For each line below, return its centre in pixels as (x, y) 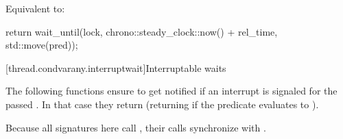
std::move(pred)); (42, 45)
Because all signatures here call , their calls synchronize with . (136, 127)
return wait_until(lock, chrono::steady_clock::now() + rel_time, (142, 31)
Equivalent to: (35, 8)
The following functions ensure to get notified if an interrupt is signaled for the (171, 91)
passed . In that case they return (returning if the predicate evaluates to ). (162, 104)
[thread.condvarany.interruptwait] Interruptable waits (116, 67)
